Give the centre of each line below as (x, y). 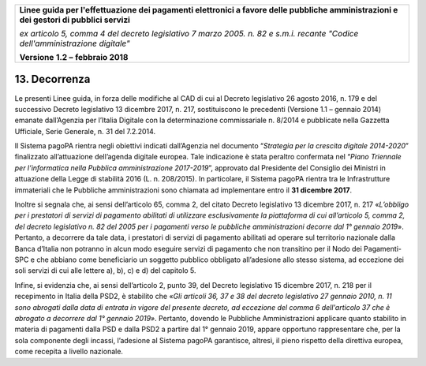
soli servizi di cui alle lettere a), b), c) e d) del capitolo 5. (105, 271)
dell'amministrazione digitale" (75, 43)
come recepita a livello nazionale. (69, 352)
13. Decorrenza (52, 79)
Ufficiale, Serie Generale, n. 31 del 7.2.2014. (85, 131)
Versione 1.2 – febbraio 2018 (74, 57)
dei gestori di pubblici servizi (75, 20)
